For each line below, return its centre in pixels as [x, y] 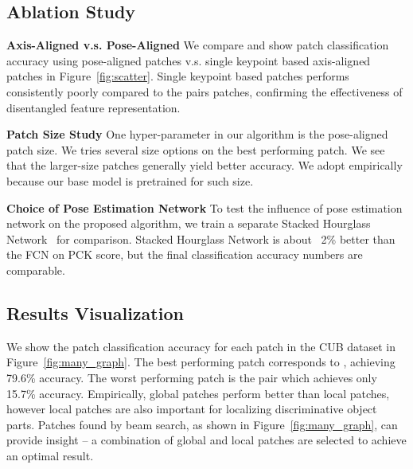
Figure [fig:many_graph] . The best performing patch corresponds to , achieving [201, 362]
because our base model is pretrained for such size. [130, 180]
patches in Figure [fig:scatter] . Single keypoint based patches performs [178, 76]
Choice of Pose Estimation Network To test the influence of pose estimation [205, 207]
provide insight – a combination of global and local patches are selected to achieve [206, 440]
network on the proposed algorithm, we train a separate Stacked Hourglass [189, 223]
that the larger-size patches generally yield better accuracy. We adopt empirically [205, 165]
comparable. [36, 270]
